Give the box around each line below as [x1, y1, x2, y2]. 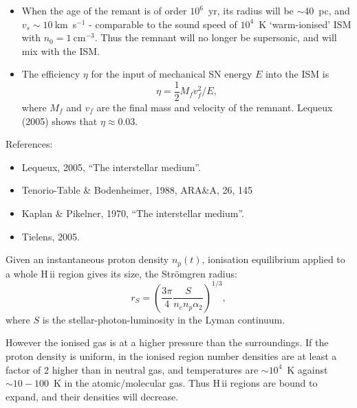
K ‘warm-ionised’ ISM [259, 16, 351, 31]
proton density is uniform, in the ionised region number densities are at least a [6, 348, 337, 363]
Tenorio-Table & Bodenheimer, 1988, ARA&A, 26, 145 [21, 183, 253, 197]
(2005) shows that [21, 113, 98, 128]
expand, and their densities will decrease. [6, 389, 179, 403]
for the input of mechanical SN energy [91, 67, 252, 81]
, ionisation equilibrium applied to [202, 252, 345, 267]
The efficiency [21, 67, 80, 81]
